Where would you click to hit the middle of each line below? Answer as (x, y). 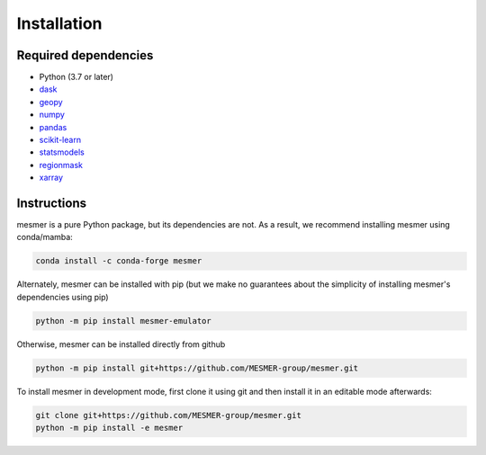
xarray (51, 178)
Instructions (52, 203)
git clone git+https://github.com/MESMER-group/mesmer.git (168, 415)
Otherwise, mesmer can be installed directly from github (121, 344)
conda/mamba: (45, 237)
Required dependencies (85, 55)
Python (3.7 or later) (76, 77)
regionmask (61, 165)
